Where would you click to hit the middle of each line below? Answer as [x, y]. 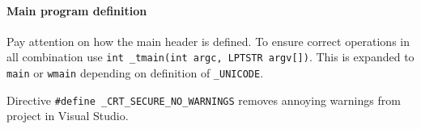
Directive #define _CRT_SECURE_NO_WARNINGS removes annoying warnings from [204, 100]
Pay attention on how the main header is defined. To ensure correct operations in [208, 41]
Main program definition [77, 10]
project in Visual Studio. [68, 116]
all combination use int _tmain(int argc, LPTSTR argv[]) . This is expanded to [210, 57]
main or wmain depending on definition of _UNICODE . [135, 73]
